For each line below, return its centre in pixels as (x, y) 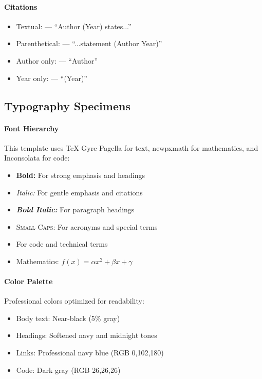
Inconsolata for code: (37, 158)
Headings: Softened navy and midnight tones (87, 335)
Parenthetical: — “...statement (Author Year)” (89, 43)
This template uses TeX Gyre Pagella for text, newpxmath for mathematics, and (131, 147)
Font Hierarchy (32, 128)
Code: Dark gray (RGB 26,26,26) (68, 370)
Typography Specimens (67, 105)
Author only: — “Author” (57, 60)
